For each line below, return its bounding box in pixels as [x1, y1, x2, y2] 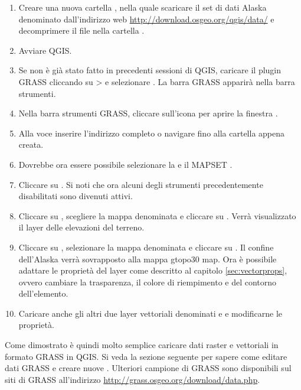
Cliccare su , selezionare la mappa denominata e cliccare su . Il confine [18, 240, 274, 253]
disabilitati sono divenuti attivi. [18, 190, 133, 202]
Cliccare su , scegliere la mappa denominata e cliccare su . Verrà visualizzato [18, 209, 296, 222]
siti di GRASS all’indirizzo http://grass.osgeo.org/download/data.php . [5, 373, 260, 385]
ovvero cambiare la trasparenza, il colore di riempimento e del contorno [18, 275, 277, 288]
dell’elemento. [18, 287, 68, 300]
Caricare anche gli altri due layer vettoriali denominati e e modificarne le [18, 307, 283, 319]
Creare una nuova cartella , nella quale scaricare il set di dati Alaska [18, 1, 267, 13]
